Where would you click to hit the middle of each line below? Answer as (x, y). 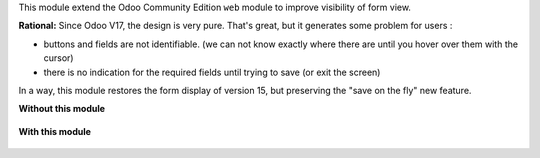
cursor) (58, 58)
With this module (55, 131)
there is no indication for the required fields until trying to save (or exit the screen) (212, 72)
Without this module (61, 109)
